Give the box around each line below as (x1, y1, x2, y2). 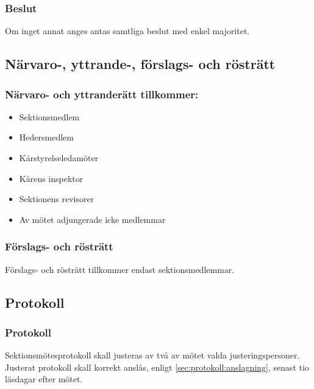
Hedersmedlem (19, 131, 74, 144)
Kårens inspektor (19, 172, 84, 184)
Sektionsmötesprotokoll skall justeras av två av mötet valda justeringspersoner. (5, 349, 300, 362)
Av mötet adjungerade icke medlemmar (19, 213, 166, 225)
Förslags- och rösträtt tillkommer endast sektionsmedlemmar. (5, 263, 235, 275)
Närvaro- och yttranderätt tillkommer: (5, 86, 199, 101)
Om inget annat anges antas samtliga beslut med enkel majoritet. (5, 24, 250, 37)
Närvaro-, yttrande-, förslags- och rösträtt (5, 54, 276, 73)
